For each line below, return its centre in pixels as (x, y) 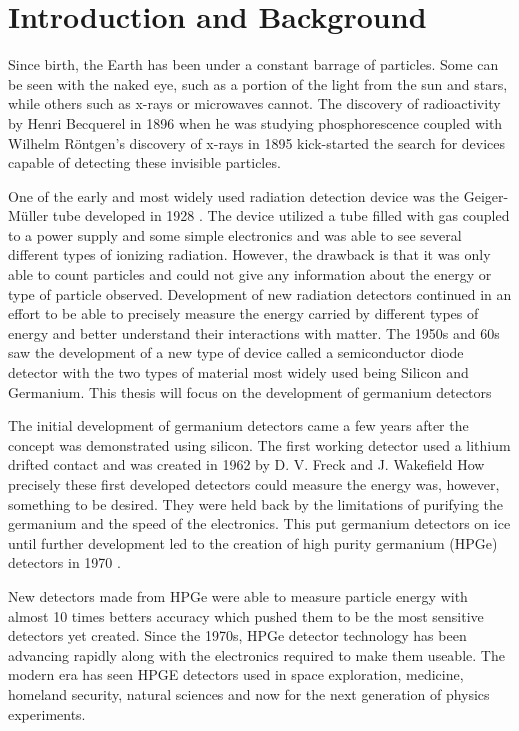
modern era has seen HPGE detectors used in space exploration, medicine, (236, 674)
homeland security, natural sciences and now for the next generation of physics (249, 693)
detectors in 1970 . (64, 562)
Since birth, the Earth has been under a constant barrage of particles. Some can (253, 64)
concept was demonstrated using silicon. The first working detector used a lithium (259, 444)
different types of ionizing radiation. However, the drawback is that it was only (249, 254)
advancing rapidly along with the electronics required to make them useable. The (256, 654)
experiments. (47, 713)
